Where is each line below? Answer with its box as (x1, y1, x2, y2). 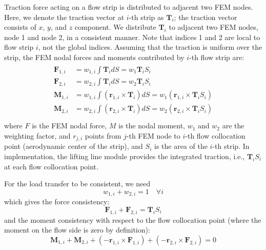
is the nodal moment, (118, 120, 186, 131)
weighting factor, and (4, 130, 71, 141)
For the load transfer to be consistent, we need (4, 178, 151, 189)
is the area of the (154, 141, 208, 151)
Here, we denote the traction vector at (4, 11, 125, 22)
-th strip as (129, 11, 164, 22)
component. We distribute (74, 22, 156, 32)
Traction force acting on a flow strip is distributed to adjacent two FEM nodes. (4, 2, 253, 12)
